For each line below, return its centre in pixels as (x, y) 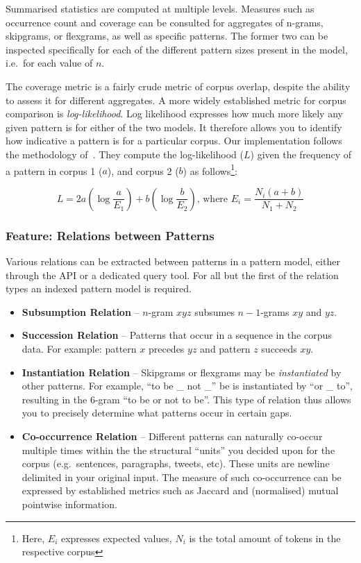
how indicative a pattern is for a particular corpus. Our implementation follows (174, 141)
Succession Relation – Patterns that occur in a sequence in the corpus (177, 335)
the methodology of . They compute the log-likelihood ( (125, 154)
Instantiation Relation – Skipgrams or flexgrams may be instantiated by (182, 372)
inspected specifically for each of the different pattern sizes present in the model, (177, 49)
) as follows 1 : (210, 169)
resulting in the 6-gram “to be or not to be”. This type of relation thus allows (186, 399)
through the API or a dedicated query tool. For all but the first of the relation (172, 275)
